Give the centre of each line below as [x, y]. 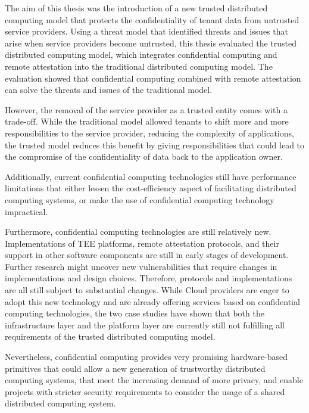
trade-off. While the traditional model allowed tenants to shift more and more [147, 121]
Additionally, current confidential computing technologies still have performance [151, 176]
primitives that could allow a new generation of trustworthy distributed [135, 368]
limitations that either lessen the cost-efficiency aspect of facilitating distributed [151, 188]
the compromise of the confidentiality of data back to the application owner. [144, 156]
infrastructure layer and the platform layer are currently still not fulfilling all [145, 324]
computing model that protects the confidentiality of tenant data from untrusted [152, 19]
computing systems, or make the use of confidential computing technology [140, 199]
